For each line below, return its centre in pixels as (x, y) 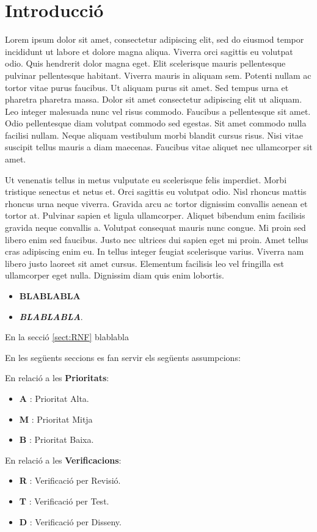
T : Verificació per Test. (64, 501)
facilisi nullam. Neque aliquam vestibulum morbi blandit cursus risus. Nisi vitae (154, 135)
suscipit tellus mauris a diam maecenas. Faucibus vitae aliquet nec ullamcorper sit (159, 147)
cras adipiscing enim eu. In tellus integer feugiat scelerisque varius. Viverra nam (155, 251)
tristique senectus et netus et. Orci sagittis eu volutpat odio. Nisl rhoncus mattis (156, 191)
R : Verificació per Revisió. (70, 480)
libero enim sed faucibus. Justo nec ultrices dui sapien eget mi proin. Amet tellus (157, 239)
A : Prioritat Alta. (54, 398)
